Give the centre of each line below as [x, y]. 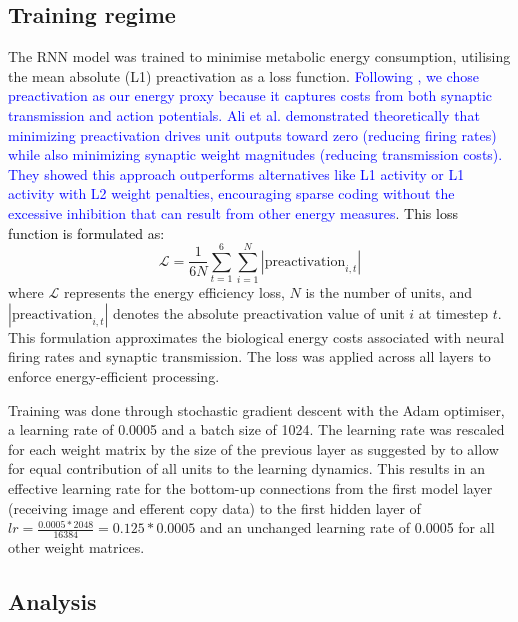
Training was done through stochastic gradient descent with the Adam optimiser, [256, 409]
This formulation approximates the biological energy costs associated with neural [256, 336]
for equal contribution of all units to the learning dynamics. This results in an [246, 468]
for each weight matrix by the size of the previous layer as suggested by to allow [253, 448]
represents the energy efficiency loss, [174, 292]
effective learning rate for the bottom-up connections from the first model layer [250, 488]
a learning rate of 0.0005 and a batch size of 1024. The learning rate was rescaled [256, 429]
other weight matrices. [76, 547]
